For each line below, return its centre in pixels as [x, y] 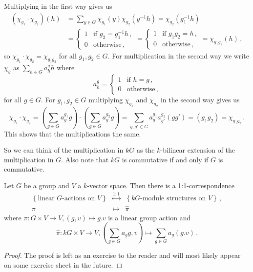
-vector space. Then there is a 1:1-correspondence [161, 185]
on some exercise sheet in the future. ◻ [63, 264]
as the [146, 150]
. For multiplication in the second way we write [178, 55]
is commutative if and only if [165, 159]
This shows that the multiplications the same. [73, 133]
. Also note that [85, 159]
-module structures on [173, 199]
